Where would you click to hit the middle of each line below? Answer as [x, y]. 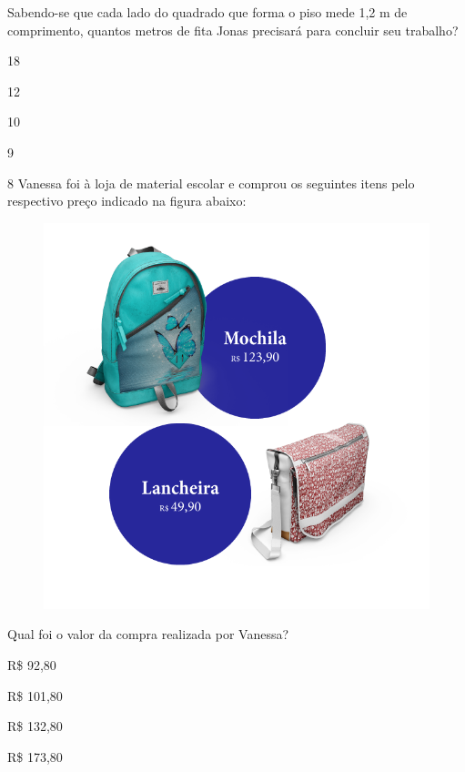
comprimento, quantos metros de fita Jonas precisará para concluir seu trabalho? [233, 30]
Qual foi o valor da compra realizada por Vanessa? [148, 634]
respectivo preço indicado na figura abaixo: [127, 201]
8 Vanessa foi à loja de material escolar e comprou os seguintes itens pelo [211, 183]
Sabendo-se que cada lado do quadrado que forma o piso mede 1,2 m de [207, 12]
